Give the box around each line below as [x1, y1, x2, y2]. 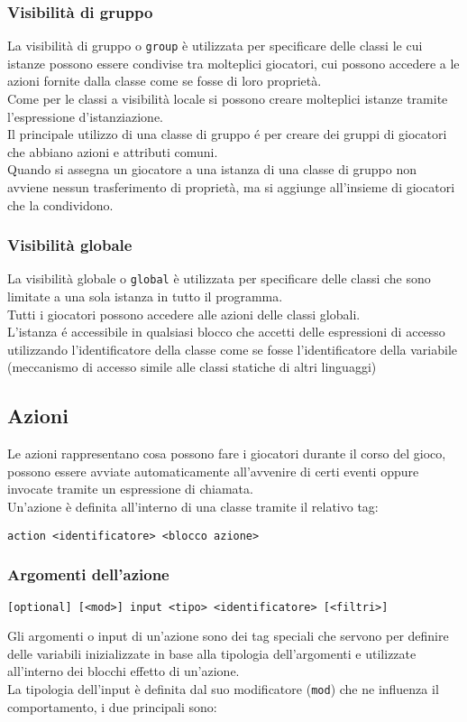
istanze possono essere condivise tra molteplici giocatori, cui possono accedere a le [7, 53, 460, 72]
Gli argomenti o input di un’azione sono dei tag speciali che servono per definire [7, 626, 449, 645]
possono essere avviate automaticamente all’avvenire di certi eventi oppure [7, 461, 419, 480]
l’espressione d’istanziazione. [7, 106, 164, 125]
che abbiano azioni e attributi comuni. [7, 142, 218, 161]
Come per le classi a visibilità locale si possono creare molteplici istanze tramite [7, 89, 448, 108]
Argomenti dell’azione [7, 563, 169, 586]
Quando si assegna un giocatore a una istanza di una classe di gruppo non [7, 160, 417, 179]
